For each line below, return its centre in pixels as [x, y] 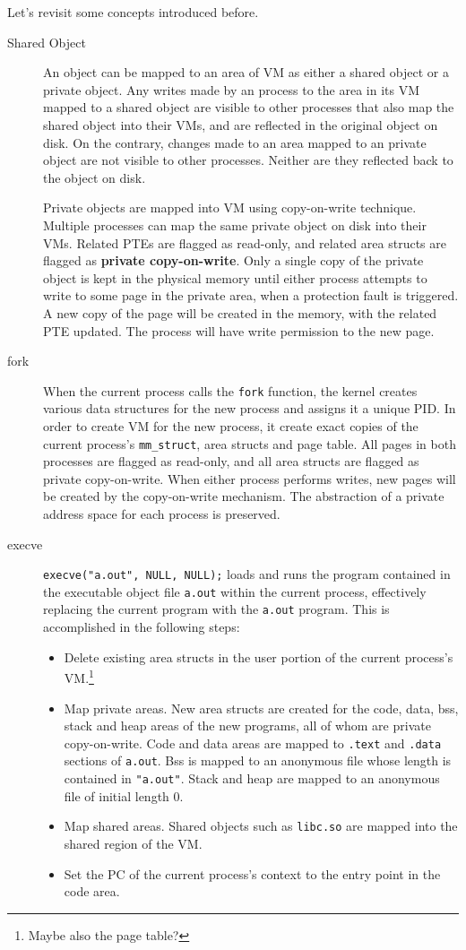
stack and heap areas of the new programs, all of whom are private [247, 725]
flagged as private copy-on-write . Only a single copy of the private [233, 260]
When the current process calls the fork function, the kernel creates [230, 390]
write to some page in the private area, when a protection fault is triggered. [251, 295]
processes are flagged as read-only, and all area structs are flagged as [231, 461]
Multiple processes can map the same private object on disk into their [235, 225]
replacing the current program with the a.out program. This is [216, 609]
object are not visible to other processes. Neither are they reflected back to [248, 160]
